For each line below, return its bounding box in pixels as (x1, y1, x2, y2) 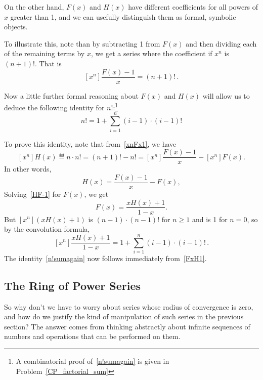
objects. (4, 21, 28, 32)
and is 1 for (192, 214, 228, 224)
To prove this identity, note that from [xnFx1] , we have (4, 138, 177, 149)
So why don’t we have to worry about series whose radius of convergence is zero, (4, 301, 253, 312)
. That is (34, 58, 62, 68)
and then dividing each (186, 38, 257, 49)
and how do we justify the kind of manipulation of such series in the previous (4, 311, 244, 322)
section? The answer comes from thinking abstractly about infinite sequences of (4, 321, 250, 331)
